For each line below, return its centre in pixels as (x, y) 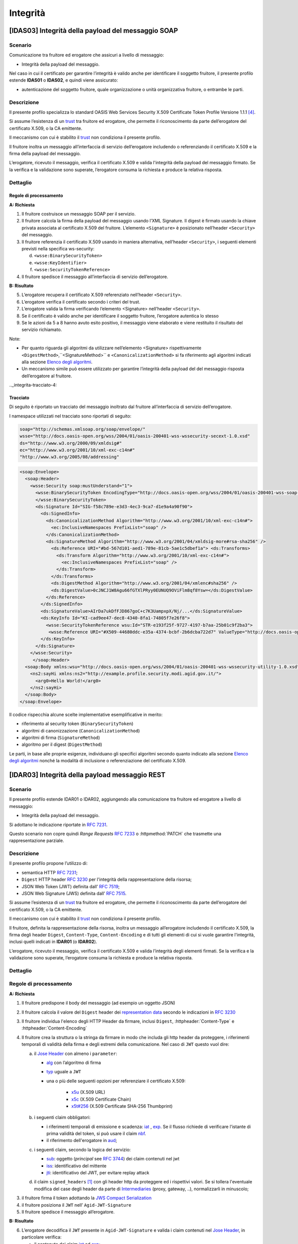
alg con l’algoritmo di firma (74, 1062)
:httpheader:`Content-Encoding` (54, 1028)
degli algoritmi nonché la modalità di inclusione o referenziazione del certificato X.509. (98, 761)
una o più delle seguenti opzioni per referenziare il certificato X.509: (116, 1081)
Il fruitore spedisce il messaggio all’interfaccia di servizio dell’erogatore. (95, 277)
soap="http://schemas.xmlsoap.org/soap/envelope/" (83, 429)
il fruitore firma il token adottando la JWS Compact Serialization (87, 1198)
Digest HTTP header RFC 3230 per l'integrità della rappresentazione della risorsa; (107, 880)
